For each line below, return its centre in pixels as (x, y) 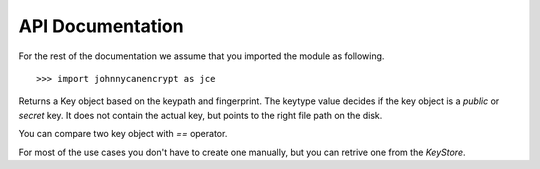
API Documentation (101, 26)
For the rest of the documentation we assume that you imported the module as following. (201, 56)
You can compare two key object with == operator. (123, 134)
